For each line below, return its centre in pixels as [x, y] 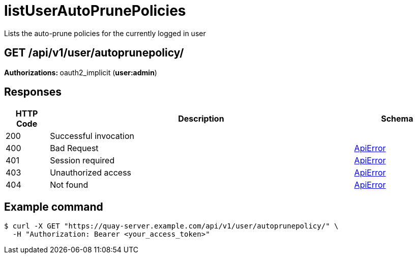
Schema [397, 119]
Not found [69, 185]
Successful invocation [92, 136]
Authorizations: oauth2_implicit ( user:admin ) [81, 72]
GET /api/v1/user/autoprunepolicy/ [94, 53]
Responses [33, 92]
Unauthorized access [91, 173]
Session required [82, 161]
